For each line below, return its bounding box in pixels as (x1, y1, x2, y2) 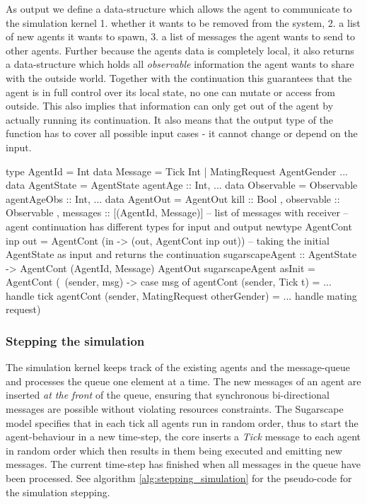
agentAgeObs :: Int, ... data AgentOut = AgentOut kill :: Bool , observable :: (6, 191, 340, 206)
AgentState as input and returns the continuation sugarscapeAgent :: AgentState (6, 247, 357, 262)
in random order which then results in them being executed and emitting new (6, 443, 342, 457)
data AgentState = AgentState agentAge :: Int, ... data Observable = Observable (6, 177, 358, 192)
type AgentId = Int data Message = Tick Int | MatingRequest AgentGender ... (6, 163, 348, 178)
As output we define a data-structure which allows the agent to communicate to (6, 1, 352, 16)
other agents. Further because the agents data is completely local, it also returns (6, 42, 354, 57)
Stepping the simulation (6, 332, 145, 349)
